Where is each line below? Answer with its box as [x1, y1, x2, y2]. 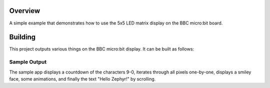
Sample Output [9, 58, 47, 65]
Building [9, 33, 36, 41]
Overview [9, 6, 40, 15]
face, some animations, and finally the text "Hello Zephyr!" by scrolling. [9, 75, 156, 82]
